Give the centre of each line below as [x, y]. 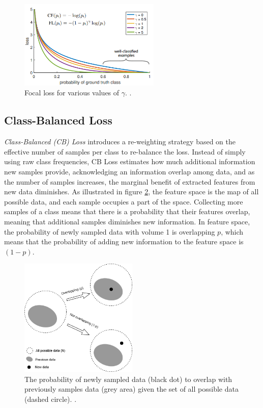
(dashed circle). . [51, 399]
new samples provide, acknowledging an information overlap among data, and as [129, 171]
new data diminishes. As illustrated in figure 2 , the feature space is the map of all [131, 192]
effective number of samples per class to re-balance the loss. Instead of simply [125, 151]
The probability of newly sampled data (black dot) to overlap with [128, 379]
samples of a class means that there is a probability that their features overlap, [127, 211]
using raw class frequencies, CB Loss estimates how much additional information [130, 161]
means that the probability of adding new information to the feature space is [124, 241]
